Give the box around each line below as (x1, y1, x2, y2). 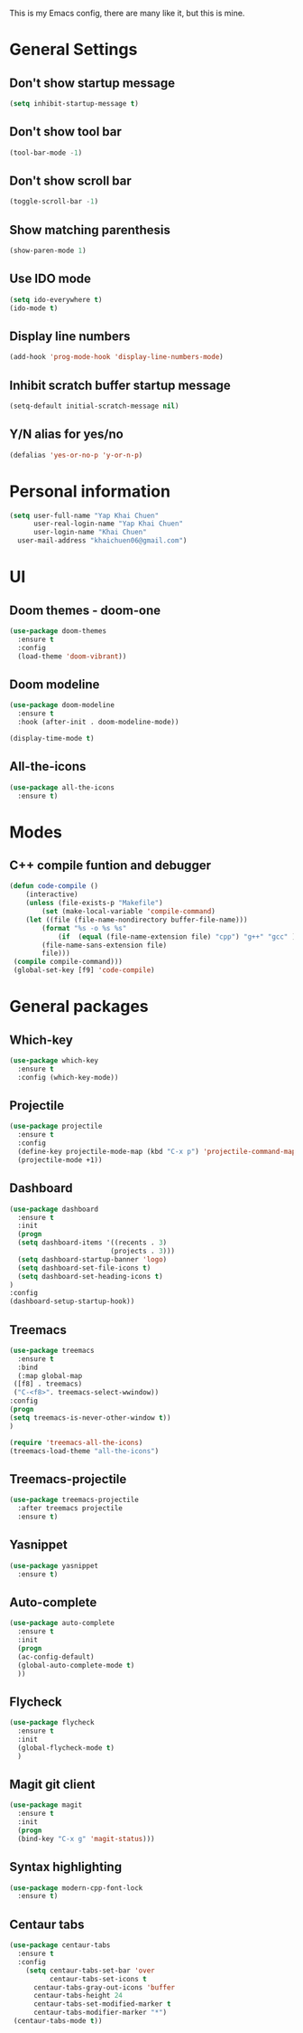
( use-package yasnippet (9, 1561, 99, 1570)
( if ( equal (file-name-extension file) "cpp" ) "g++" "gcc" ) (57, 931, 297, 941)
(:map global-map (17, 1371, 83, 1380)
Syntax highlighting (9, 1859, 123, 1875)
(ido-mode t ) (9, 303, 59, 313)
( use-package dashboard (9, 1205, 99, 1214)
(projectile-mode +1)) (17, 1155, 103, 1165)
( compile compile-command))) (13, 958, 124, 967)
